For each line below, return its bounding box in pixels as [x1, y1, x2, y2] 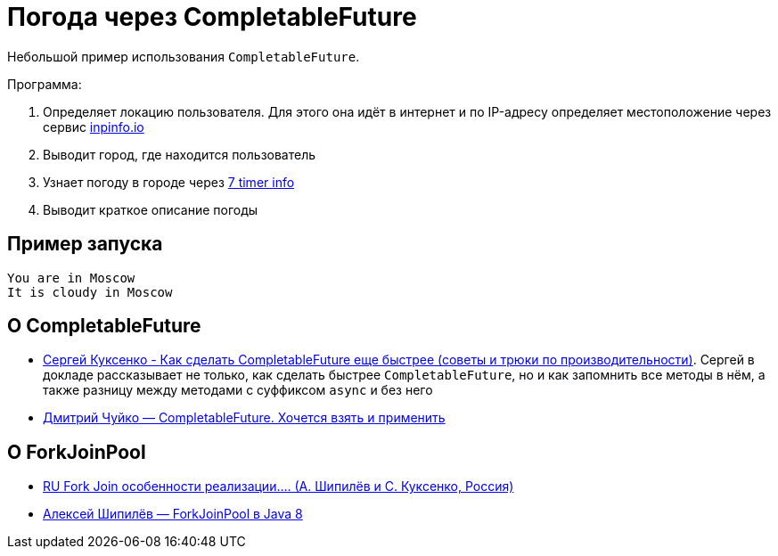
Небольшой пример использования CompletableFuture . [7, 48, 360, 64]
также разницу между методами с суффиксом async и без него [43, 382, 433, 398]
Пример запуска [7, 233, 163, 256]
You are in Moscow [7, 270, 135, 285]
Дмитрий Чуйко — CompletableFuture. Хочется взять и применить [43, 410, 446, 426]
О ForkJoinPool [7, 440, 146, 463]
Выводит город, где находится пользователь [43, 146, 316, 162]
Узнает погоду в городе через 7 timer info [43, 174, 295, 190]
